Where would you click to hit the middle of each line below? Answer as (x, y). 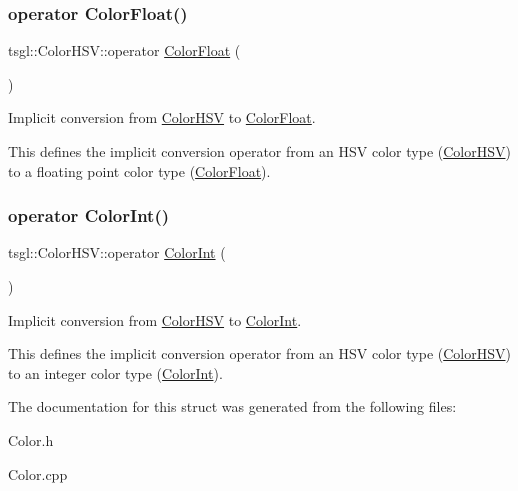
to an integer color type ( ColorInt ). (115, 372)
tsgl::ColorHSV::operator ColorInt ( (117, 252)
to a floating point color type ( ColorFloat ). (139, 170)
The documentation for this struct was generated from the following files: (232, 406)
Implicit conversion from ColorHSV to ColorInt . (155, 319)
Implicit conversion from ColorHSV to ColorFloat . (162, 117)
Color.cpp (38, 473)
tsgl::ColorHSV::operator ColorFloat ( (124, 50)
